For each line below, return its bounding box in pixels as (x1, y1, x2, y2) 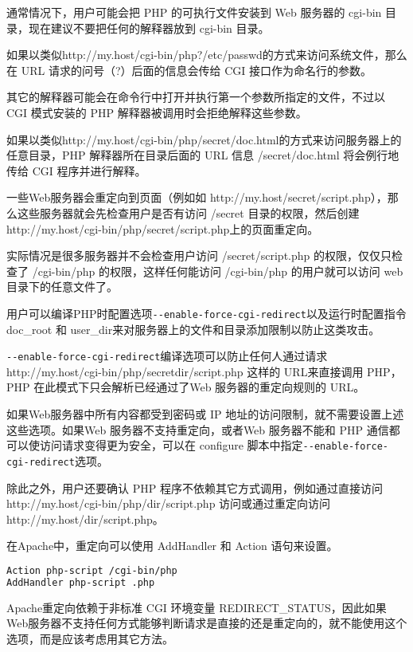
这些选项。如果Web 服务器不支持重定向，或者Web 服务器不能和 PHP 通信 (6, 421, 389, 438)
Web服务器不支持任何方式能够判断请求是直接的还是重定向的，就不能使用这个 (6, 615, 407, 631)
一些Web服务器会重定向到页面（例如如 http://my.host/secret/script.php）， (6, 189, 388, 206)
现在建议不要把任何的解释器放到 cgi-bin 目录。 (28, 19, 270, 36)
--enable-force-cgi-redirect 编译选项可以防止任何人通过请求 (6, 348, 328, 364)
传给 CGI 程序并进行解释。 (6, 162, 146, 179)
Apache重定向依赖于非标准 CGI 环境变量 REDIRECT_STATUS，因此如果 (6, 599, 387, 615)
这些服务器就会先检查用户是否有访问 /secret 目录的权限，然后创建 (17, 204, 360, 221)
